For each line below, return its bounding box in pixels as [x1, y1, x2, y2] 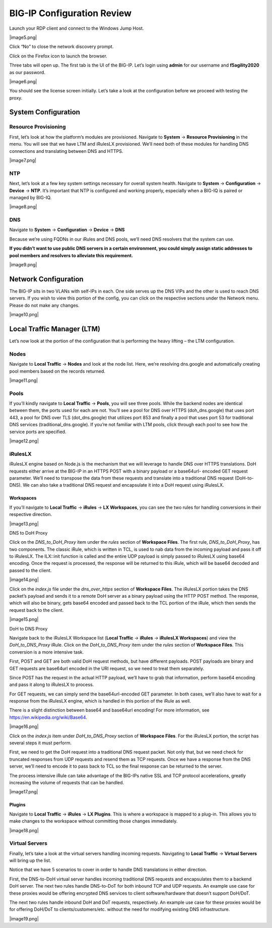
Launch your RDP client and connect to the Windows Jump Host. [9, 25, 144, 31]
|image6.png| [9, 78, 37, 84]
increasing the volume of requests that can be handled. [9, 780, 124, 785]
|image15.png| [9, 616, 39, 622]
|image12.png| [9, 438, 39, 444]
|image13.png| [9, 520, 39, 527]
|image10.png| [9, 312, 39, 318]
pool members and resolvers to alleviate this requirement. [9, 252, 133, 258]
